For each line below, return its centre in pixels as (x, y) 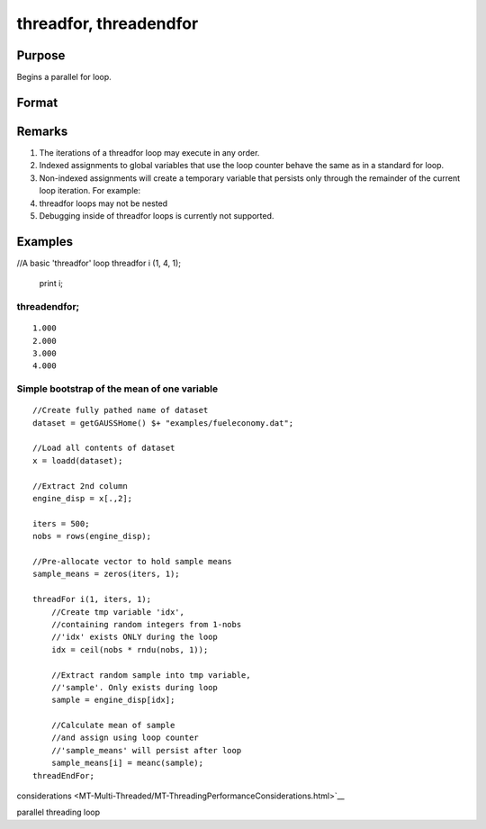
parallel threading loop (58, 812)
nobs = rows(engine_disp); (92, 536)
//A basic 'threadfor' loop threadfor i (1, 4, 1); (99, 263)
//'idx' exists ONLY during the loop (134, 637)
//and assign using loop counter (125, 738)
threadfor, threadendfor (108, 23)
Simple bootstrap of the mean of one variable (117, 389)
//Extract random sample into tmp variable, (151, 675)
